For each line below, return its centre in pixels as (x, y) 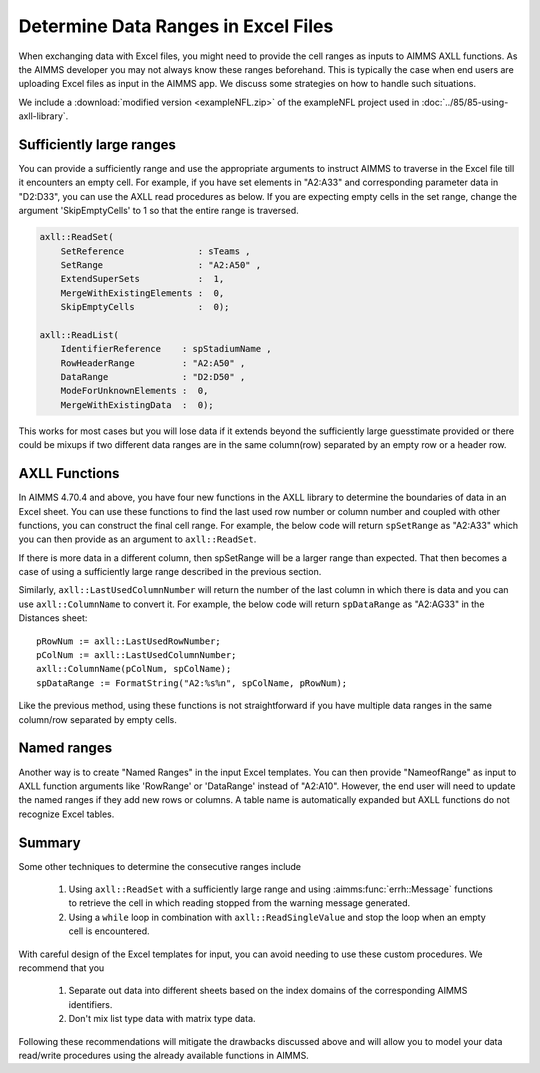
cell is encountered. (109, 931)
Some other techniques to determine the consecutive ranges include (160, 866)
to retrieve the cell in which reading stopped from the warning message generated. (239, 903)
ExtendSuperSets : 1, (142, 279)
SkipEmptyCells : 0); (145, 307)
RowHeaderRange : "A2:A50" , (153, 363)
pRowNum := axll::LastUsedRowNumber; (129, 641)
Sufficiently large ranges (97, 144)
